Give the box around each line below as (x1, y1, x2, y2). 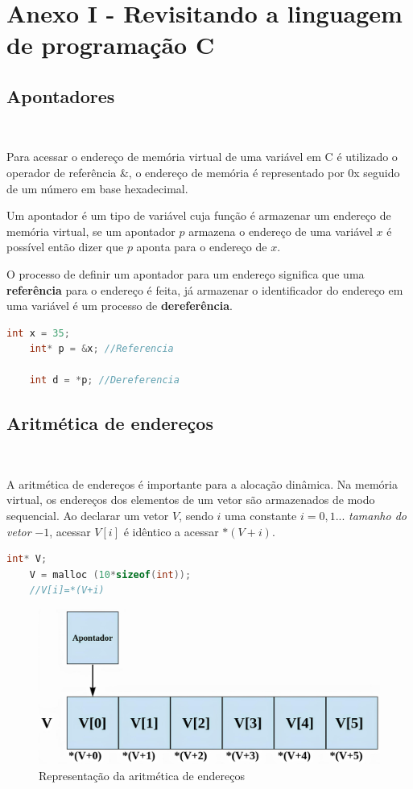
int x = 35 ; (6, 327, 70, 339)
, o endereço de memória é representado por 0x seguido (128, 163, 400, 180)
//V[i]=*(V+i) (29, 585, 105, 597)
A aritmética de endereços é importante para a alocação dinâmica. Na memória (6, 475, 398, 492)
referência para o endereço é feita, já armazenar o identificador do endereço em (6, 281, 403, 298)
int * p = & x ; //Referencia (29, 343, 174, 355)
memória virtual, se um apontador (6, 222, 176, 239)
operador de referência (6, 163, 117, 180)
